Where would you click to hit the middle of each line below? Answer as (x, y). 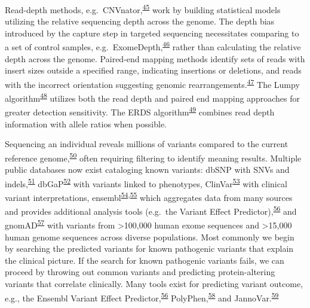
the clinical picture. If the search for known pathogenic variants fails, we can (145, 260)
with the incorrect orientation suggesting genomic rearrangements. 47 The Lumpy (152, 83)
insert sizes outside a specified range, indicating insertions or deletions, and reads (153, 70)
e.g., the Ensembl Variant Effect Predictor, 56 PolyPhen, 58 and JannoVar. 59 (142, 297)
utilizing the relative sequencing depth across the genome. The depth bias (140, 21)
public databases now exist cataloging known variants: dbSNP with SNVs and (147, 170)
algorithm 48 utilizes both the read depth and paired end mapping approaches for (152, 97)
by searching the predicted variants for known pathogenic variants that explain (149, 248)
